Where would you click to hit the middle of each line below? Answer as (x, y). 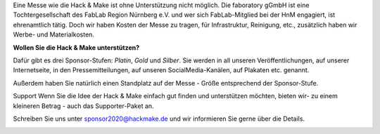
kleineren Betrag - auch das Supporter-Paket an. (83, 106)
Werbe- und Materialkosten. (54, 34)
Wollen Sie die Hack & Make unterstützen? (76, 47)
